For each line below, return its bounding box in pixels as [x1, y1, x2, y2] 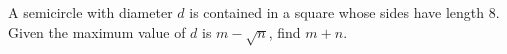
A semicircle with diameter [8, 2, 173, 22]
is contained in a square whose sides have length [189, 2, 485, 22]
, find [268, 21, 301, 42]
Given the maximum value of [8, 21, 186, 42]
